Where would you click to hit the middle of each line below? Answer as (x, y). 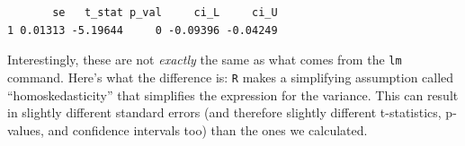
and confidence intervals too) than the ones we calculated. (208, 129)
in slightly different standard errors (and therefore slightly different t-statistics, (224, 112)
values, (26, 129)
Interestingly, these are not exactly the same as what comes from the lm (205, 60)
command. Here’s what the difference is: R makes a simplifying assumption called (231, 77)
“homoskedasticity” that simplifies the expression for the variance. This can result (233, 94)
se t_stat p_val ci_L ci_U (165, 13)
